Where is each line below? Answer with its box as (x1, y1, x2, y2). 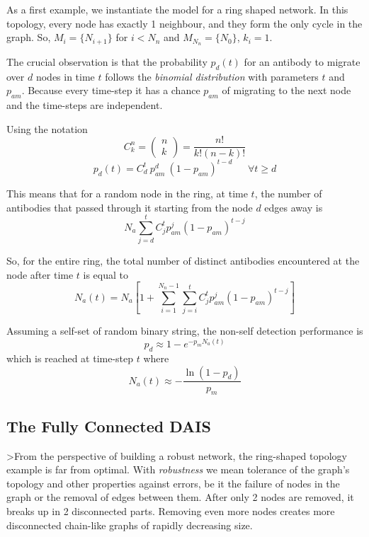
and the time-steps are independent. (6, 98, 163, 112)
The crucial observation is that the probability (6, 54, 208, 69)
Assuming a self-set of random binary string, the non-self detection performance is (6, 323, 363, 338)
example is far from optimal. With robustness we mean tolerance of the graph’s (6, 462, 350, 477)
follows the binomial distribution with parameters (105, 69, 319, 83)
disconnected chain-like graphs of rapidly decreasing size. (6, 517, 253, 532)
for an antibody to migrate (244, 54, 361, 69)
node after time (6, 267, 74, 282)
